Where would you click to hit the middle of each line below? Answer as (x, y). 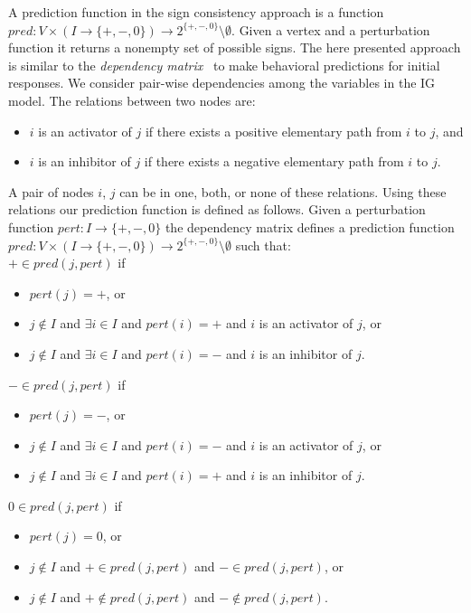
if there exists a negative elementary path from (274, 161)
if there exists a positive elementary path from (273, 131)
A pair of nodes (51, 191)
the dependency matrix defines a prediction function (310, 226)
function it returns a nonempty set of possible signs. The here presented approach (235, 47)
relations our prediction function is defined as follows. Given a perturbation (217, 209)
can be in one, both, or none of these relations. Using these (283, 191)
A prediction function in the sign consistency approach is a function (196, 12)
